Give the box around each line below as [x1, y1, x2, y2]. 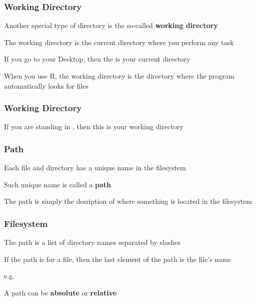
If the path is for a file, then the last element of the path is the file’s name [4, 253, 231, 264]
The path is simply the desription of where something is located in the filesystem [4, 196, 252, 206]
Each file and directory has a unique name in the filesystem [4, 162, 186, 173]
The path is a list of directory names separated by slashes [4, 237, 180, 247]
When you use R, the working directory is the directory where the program [4, 71, 234, 81]
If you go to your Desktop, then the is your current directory [4, 54, 190, 64]
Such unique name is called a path [4, 179, 111, 189]
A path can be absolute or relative [4, 287, 117, 297]
